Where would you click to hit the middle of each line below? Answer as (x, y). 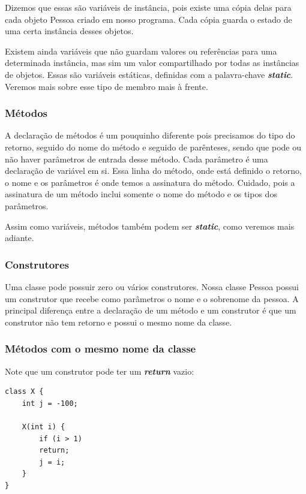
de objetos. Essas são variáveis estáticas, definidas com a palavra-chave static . (149, 74)
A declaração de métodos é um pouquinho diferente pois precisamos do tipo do (150, 135)
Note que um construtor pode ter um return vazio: (100, 371)
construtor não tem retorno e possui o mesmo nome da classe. (118, 322)
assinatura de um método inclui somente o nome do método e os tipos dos (141, 194)
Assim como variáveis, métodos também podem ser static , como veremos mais (150, 226)
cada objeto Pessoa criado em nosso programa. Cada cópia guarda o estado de (148, 19)
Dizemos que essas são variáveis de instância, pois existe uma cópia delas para (148, 7)
